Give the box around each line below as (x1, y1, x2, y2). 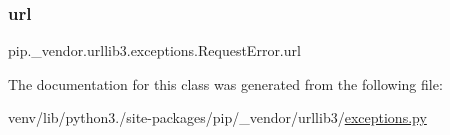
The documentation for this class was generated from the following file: (8, 73, 443, 94)
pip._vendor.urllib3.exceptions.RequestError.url (8, 40, 301, 61)
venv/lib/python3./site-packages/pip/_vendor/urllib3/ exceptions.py (8, 107, 427, 128)
